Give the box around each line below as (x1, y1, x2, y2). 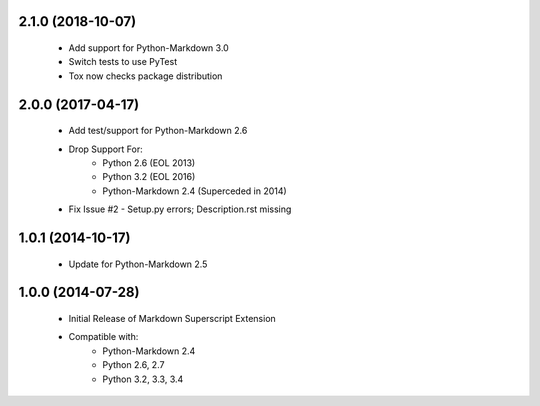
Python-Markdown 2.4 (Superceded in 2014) (102, 185, 287, 197)
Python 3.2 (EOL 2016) (102, 171, 196, 183)
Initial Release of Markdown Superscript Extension (68, 312, 277, 324)
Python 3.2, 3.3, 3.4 (102, 373, 184, 385)
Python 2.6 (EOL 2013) (102, 156, 196, 169)
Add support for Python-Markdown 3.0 (68, 42, 229, 54)
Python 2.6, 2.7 (102, 359, 165, 371)
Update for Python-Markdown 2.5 (68, 258, 208, 270)
